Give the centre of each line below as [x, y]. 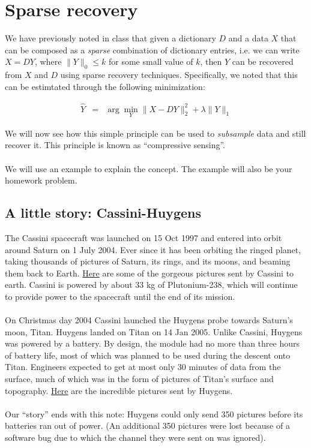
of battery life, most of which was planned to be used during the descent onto [148, 355]
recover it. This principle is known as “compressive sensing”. [115, 145]
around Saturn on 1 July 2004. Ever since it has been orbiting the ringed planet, [153, 249]
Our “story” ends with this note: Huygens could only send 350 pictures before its [154, 414]
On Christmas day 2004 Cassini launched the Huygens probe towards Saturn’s [149, 320]
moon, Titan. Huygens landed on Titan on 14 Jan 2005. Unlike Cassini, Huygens [154, 331]
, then [211, 61]
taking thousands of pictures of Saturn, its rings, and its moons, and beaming [148, 261]
